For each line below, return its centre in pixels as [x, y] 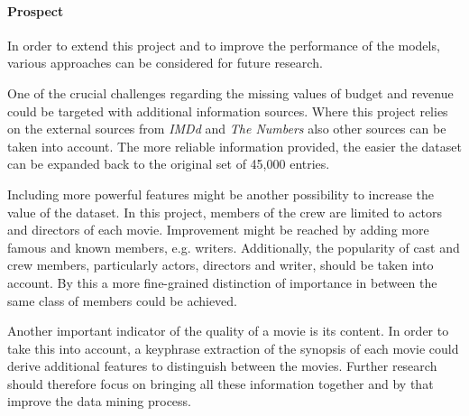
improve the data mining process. [100, 401]
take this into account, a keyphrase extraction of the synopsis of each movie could [233, 348]
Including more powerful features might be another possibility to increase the [221, 194]
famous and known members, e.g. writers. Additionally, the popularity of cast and [234, 247]
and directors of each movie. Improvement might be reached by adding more [218, 230]
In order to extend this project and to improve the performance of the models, [224, 45]
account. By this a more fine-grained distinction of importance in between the [222, 282]
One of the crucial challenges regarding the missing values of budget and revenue [230, 92]
